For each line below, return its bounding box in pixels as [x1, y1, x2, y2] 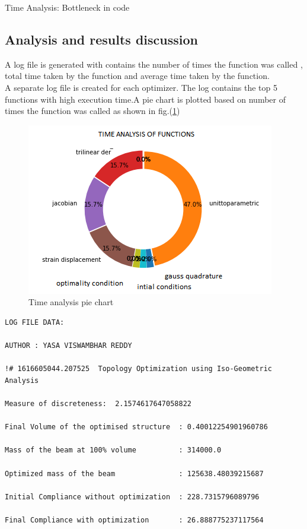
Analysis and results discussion [5, 30, 198, 48]
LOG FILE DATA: [5, 318, 65, 327]
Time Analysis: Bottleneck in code [5, 1, 130, 13]
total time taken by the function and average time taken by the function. [5, 69, 270, 82]
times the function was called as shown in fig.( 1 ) [5, 104, 180, 117]
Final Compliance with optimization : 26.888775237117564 [5, 516, 264, 525]
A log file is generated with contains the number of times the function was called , [5, 58, 303, 70]
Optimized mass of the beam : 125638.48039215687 [5, 469, 264, 478]
